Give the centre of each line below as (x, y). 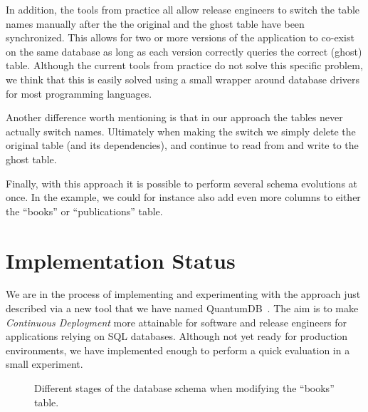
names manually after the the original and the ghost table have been (155, 23)
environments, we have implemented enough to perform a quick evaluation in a (178, 350)
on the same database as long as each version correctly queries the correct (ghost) (184, 51)
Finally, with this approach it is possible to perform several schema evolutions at (182, 183)
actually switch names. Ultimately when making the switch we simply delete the (181, 131)
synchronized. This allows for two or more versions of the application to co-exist (180, 37)
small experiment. (44, 364)
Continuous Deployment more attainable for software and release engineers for (177, 322)
